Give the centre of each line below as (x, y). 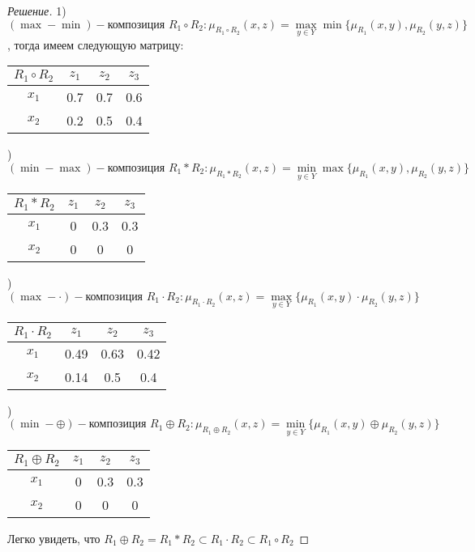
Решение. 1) (37, 11)
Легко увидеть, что (54, 538)
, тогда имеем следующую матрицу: (96, 44)
